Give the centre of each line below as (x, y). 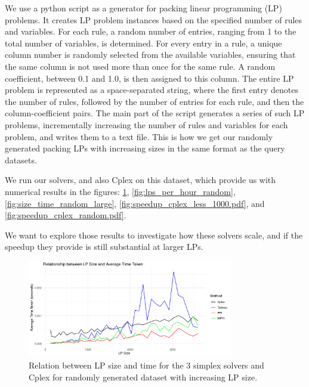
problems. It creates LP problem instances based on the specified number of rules (154, 19)
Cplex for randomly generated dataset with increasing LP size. (143, 377)
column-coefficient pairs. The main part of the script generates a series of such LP (155, 113)
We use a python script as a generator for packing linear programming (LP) (143, 8)
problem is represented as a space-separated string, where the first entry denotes (152, 90)
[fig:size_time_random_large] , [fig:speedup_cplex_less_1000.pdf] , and (135, 203)
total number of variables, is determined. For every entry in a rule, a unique (143, 43)
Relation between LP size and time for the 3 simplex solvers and (146, 365)
